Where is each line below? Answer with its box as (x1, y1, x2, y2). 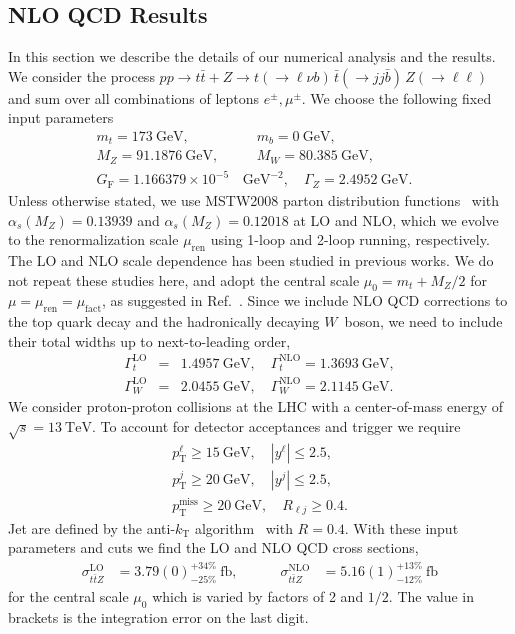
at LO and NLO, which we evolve (293, 209, 499, 230)
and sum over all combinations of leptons (8, 87, 260, 108)
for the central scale (8, 586, 129, 607)
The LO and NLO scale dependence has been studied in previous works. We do (8, 249, 494, 270)
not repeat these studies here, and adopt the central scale (8, 269, 360, 290)
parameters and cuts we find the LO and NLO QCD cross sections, (8, 537, 419, 558)
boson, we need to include (344, 311, 503, 332)
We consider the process (8, 65, 155, 86)
